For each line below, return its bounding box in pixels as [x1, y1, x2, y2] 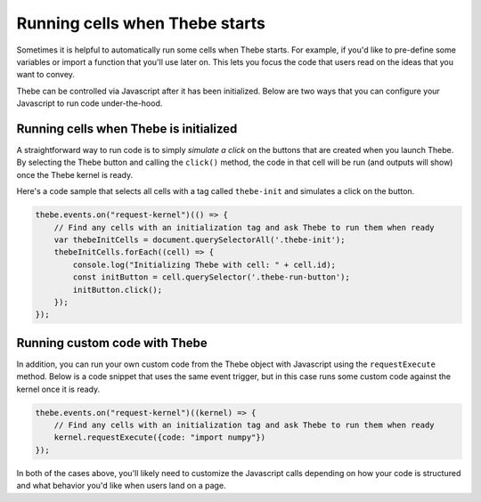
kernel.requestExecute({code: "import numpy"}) [53, 433, 266, 442]
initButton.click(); [72, 285, 163, 295]
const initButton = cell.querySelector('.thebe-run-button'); [72, 272, 351, 282]
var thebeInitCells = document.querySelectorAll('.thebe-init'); [53, 234, 346, 245]
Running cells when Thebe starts [16, 13, 266, 33]
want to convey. [16, 69, 76, 80]
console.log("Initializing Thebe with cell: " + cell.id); [72, 259, 337, 270]
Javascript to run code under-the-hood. [16, 98, 163, 109]
